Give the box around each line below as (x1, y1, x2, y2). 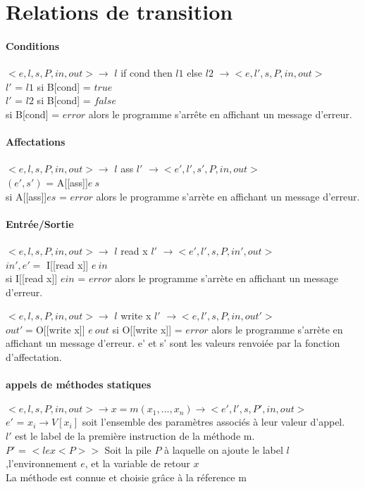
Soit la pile (104, 442, 151, 457)
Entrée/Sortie (6, 216, 74, 231)
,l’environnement (6, 456, 78, 471)
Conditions (6, 38, 60, 53)
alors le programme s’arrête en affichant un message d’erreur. (88, 106, 352, 121)
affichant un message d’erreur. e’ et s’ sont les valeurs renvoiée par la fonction (6, 336, 340, 350)
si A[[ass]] (6, 189, 47, 203)
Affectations (6, 134, 66, 149)
